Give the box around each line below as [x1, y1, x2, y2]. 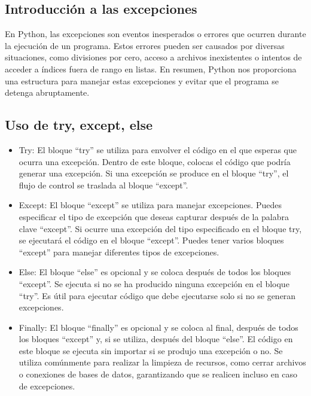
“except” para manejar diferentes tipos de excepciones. [19, 245, 219, 258]
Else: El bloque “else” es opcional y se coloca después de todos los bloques [19, 266, 291, 278]
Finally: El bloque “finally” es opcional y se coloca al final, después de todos [19, 321, 298, 333]
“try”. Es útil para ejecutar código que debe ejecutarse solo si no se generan [19, 289, 296, 301]
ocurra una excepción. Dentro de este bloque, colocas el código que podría [19, 155, 291, 167]
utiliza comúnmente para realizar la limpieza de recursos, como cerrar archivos [19, 356, 306, 368]
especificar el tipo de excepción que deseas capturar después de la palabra [19, 210, 289, 223]
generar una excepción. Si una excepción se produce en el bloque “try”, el [19, 167, 289, 179]
